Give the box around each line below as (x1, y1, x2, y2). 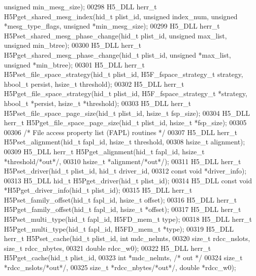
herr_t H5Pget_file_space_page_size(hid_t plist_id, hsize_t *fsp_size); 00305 (4, 117, 247, 128)
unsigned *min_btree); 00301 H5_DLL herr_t (4, 59, 145, 69)
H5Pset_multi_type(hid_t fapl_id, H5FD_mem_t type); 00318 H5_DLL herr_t (4, 214, 252, 224)
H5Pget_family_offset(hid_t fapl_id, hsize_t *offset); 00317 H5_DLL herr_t (4, 204, 241, 214)
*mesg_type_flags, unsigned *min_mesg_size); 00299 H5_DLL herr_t (4, 21, 220, 31)
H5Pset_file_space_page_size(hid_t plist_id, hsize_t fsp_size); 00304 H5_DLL (4, 107, 250, 118)
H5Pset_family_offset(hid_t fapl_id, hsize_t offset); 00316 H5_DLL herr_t (4, 194, 237, 205)
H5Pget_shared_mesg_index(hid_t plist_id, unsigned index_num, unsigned (4, 11, 238, 21)
